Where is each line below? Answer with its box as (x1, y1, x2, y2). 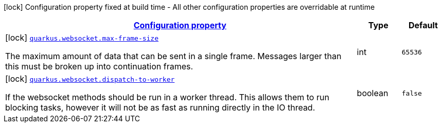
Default (408, 20, 438, 30)
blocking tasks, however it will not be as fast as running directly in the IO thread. (5, 102, 315, 113)
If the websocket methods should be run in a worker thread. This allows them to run (5, 92, 329, 102)
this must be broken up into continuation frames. (5, 61, 193, 71)
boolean (357, 88, 388, 98)
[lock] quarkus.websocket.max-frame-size (5, 32, 159, 43)
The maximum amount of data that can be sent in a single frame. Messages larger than (5, 51, 342, 61)
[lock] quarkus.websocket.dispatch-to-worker (5, 74, 175, 84)
